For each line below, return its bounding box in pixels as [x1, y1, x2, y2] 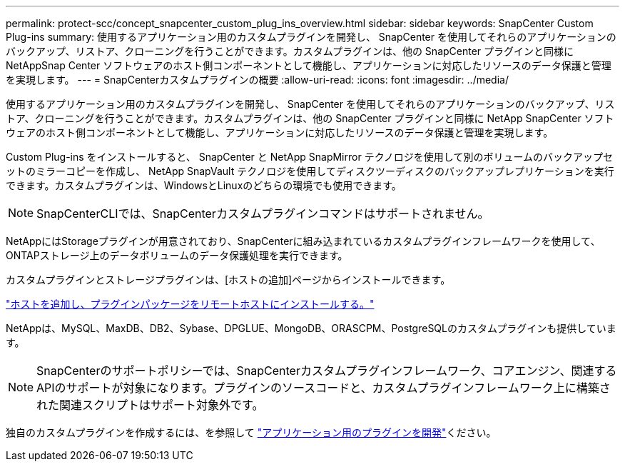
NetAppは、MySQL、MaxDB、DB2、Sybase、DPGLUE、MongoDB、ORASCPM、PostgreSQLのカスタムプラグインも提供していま [6, 322, 616, 334]
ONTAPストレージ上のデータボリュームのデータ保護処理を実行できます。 [6, 249, 348, 261]
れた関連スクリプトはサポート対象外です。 [36, 398, 264, 412]
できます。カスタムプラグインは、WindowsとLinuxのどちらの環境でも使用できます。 [6, 179, 402, 191]
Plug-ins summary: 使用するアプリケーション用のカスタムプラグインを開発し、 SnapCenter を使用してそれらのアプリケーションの [6, 31, 616, 43]
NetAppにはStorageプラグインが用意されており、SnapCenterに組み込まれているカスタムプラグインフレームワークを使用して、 [6, 235, 601, 247]
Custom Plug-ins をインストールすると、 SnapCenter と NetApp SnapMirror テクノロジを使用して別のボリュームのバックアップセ [6, 151, 613, 163]
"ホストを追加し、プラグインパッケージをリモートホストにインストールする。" [6, 298, 375, 310]
